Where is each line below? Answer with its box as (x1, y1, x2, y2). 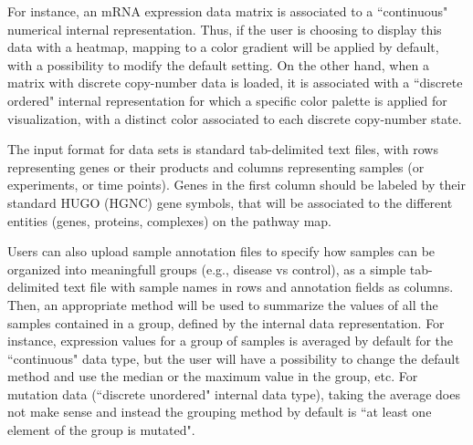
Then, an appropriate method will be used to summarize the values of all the (7, 295, 438, 314)
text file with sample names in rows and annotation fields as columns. (63, 277, 454, 296)
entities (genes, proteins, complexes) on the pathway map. (7, 211, 331, 230)
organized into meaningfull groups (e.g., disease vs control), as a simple (7, 259, 406, 278)
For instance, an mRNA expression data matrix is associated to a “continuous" (7, 2, 448, 20)
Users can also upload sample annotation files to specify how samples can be (7, 242, 436, 261)
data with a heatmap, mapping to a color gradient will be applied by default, (7, 37, 439, 57)
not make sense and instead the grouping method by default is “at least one (7, 402, 432, 421)
